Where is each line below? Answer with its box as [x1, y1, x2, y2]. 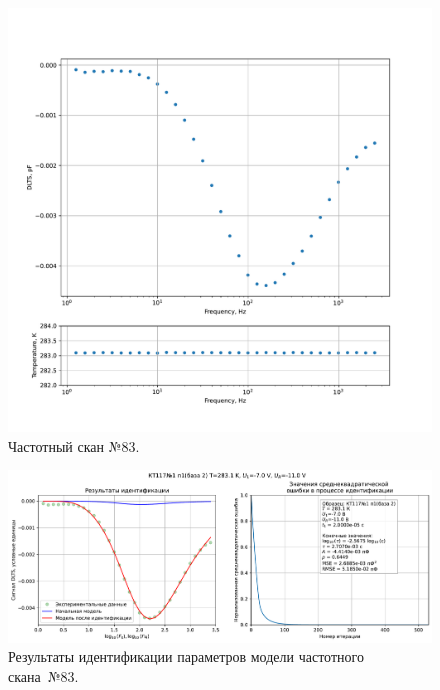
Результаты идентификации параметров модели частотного [8, 646, 364, 667]
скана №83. [8, 665, 79, 686]
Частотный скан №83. [8, 435, 140, 456]
